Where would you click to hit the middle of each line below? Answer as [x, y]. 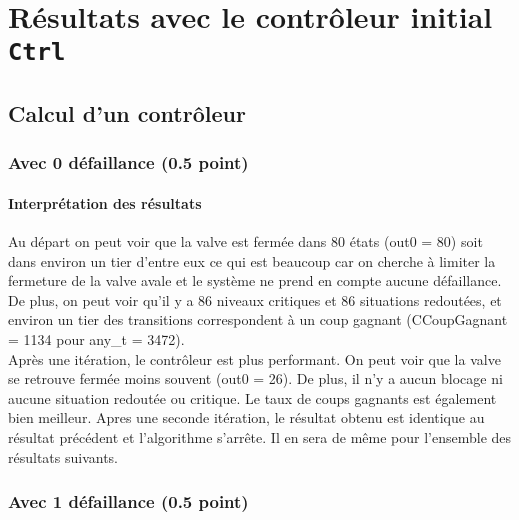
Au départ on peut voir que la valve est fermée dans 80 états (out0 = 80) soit [245, 241]
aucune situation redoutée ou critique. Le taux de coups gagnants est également [252, 397]
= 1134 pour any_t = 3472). [96, 339]
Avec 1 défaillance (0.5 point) [128, 501]
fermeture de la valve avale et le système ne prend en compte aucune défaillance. [255, 280]
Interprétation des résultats [105, 202]
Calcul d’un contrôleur [127, 113]
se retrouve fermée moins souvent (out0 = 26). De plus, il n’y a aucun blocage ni [255, 378]
